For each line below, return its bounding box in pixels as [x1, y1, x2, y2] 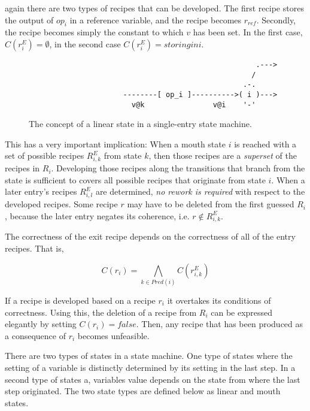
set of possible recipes [5, 149, 84, 162]
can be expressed [211, 306, 273, 318]
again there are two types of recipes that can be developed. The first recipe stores [5, 2, 304, 14]
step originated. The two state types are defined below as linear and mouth [5, 385, 281, 397]
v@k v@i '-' [131, 100, 256, 109]
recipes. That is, [5, 242, 64, 255]
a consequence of [5, 329, 66, 342]
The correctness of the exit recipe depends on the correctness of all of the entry [5, 230, 296, 243]
